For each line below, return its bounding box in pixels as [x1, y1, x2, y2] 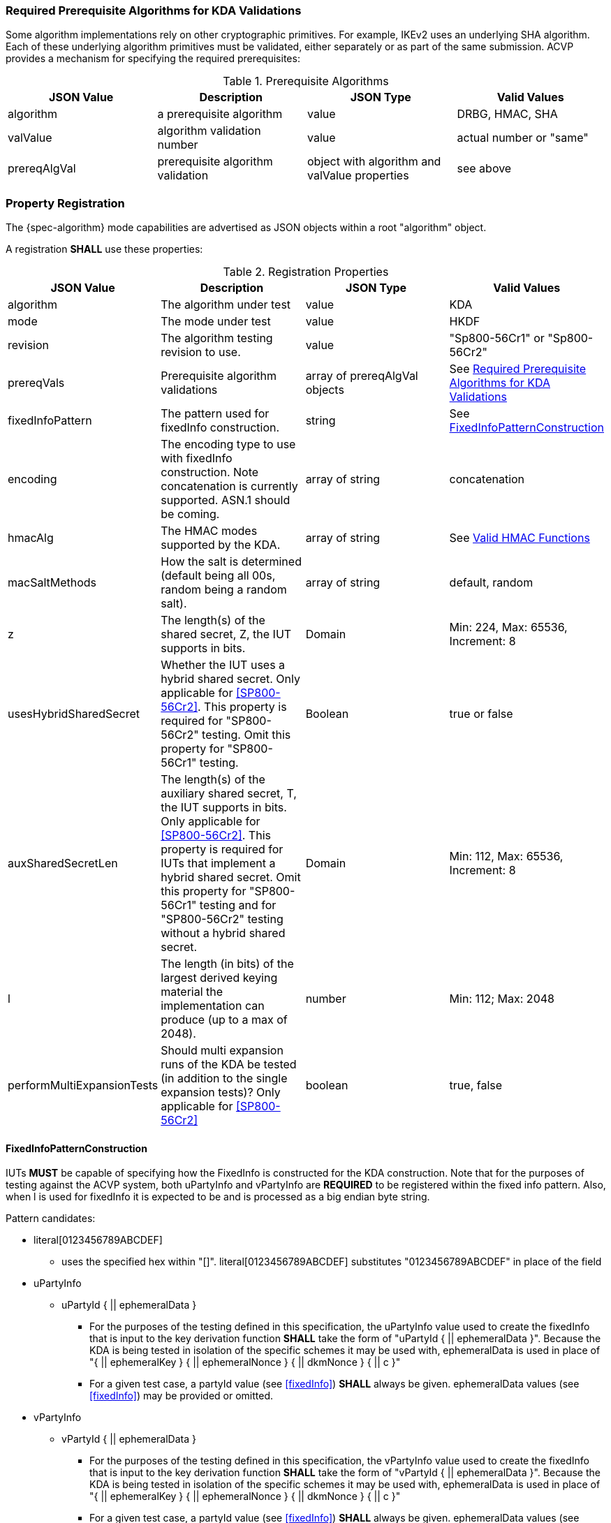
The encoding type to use [161, 437, 296, 452]
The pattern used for [161, 406, 270, 421]
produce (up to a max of [161, 1013, 288, 1027]
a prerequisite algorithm [157, 107, 283, 122]
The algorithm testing [161, 331, 273, 346]
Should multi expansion [161, 1043, 284, 1058]
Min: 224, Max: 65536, [449, 620, 568, 635]
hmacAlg [8, 531, 54, 545]
